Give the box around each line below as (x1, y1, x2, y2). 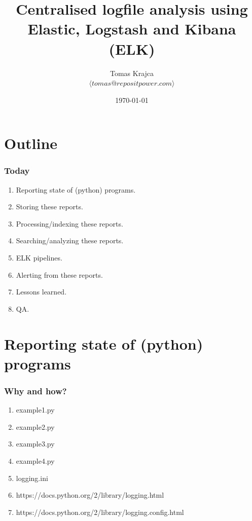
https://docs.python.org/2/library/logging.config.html (16, 506, 184, 517)
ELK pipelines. (16, 252, 62, 263)
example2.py (16, 421, 55, 432)
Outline (4, 133, 58, 154)
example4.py (16, 456, 55, 466)
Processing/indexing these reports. (16, 218, 123, 229)
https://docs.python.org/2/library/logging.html (16, 490, 164, 500)
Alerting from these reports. (16, 269, 103, 280)
